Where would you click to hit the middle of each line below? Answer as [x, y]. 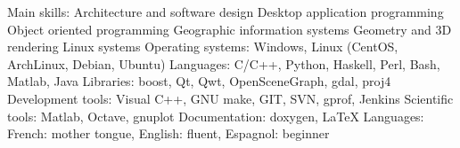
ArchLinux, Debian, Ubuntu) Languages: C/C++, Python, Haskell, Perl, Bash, [224, 63]
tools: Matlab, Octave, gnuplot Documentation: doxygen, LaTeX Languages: [216, 116]
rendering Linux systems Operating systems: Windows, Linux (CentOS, [203, 47]
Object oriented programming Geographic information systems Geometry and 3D [230, 29]
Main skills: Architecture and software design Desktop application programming [226, 12]
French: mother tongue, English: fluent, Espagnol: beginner [168, 133]
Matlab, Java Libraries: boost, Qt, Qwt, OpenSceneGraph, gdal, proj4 [199, 81]
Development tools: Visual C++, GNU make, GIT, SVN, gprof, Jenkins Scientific [230, 98]
